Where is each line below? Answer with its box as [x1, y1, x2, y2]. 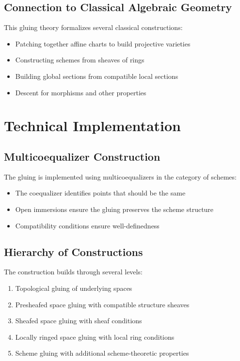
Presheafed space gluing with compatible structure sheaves [15, 299, 190, 309]
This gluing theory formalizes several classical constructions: [4, 22, 183, 32]
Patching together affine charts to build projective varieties [15, 38, 191, 48]
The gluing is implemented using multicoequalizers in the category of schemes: [4, 171, 237, 181]
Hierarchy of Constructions [4, 244, 143, 259]
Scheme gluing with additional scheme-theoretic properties [15, 348, 189, 358]
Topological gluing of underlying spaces [15, 283, 132, 293]
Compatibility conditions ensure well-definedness [15, 220, 160, 230]
